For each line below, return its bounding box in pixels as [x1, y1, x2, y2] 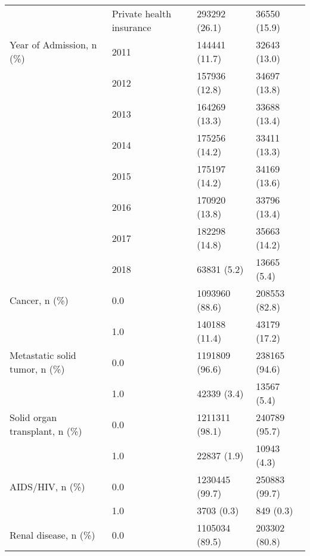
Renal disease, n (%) [10, 527, 95, 542]
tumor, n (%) [10, 362, 65, 376]
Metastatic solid [10, 348, 76, 362]
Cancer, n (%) [10, 293, 69, 307]
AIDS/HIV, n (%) [10, 479, 85, 493]
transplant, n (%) [10, 424, 82, 438]
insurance [111, 20, 151, 34]
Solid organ [10, 410, 57, 424]
